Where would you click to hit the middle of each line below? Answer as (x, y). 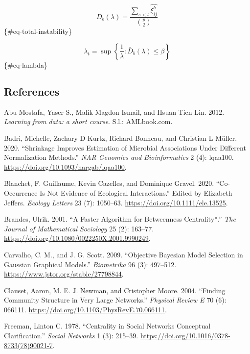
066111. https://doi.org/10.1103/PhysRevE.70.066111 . (85, 309)
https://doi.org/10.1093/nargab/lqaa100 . (65, 166)
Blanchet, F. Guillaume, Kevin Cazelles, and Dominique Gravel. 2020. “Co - (117, 183)
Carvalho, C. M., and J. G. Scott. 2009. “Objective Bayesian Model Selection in (124, 254)
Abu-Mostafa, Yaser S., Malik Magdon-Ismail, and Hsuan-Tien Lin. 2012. (114, 112)
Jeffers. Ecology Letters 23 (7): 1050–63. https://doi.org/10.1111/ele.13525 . (116, 202)
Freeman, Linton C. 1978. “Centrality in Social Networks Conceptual (107, 326)
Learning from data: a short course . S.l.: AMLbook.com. (88, 121)
